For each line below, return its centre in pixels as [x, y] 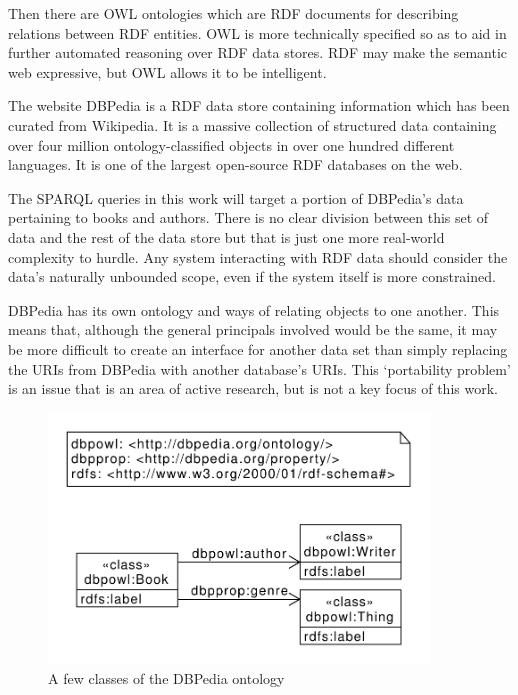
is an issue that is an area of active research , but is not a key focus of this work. [253, 388]
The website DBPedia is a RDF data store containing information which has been [259, 105]
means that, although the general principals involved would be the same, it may [253, 329]
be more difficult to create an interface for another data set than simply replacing [258, 348]
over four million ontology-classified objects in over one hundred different [231, 144]
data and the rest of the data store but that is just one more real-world [226, 236]
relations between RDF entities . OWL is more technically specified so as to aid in [257, 32]
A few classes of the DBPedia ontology [166, 677]
